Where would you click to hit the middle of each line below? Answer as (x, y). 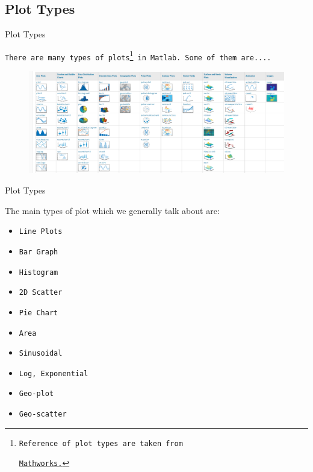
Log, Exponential (54, 373)
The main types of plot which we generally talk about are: (112, 210)
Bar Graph (39, 252)
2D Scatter (41, 293)
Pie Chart (39, 313)
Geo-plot (36, 394)
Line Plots (41, 232)
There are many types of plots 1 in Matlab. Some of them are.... (138, 55)
